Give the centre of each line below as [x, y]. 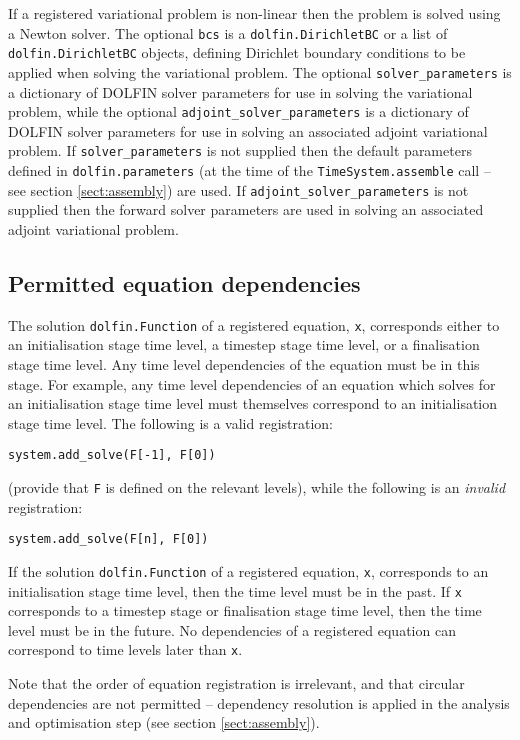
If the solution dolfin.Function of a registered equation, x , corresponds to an [248, 570]
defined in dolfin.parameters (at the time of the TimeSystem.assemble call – [249, 170]
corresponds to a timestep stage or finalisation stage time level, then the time [245, 610]
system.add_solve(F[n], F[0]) [108, 539]
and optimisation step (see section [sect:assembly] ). [164, 722]
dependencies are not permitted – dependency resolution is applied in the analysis [259, 702]
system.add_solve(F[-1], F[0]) [112, 455]
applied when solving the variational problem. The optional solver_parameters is [260, 71]
